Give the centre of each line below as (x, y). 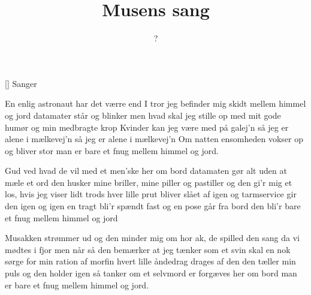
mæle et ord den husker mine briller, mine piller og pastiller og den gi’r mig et (149, 182)
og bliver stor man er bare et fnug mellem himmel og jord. (112, 150)
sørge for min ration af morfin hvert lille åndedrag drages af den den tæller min (150, 261)
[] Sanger (21, 83)
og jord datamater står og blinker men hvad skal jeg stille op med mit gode (143, 115)
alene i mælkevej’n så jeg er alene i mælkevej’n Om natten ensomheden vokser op (154, 139)
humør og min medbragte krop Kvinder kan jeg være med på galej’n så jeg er (147, 127)
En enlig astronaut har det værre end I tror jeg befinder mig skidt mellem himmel (155, 103)
